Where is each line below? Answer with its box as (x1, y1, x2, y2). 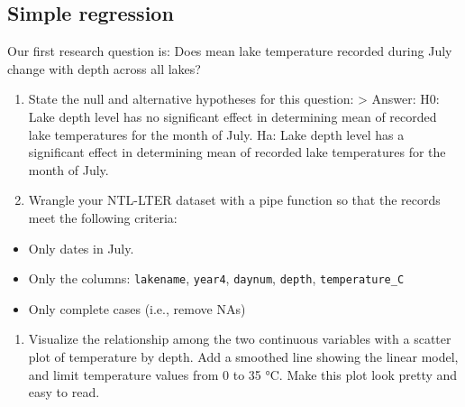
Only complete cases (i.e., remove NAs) (28, 299, 246, 318)
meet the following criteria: (28, 208, 178, 227)
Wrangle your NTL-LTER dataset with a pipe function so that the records (28, 190, 441, 209)
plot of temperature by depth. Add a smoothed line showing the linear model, (28, 347, 459, 365)
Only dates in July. (28, 238, 134, 257)
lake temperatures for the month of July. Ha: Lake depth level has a (28, 125, 405, 143)
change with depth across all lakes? (7, 59, 201, 78)
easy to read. (28, 383, 100, 402)
